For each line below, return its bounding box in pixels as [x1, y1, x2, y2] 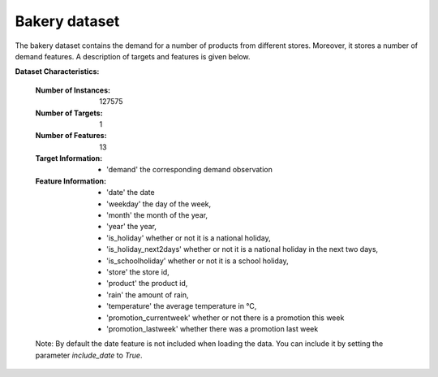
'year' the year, [106, 222, 157, 232]
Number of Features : [35, 131, 107, 141]
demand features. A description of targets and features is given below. [15, 51, 251, 61]
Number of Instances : [35, 85, 111, 95]
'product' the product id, [106, 279, 188, 288]
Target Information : [35, 154, 103, 163]
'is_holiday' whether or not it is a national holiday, [106, 232, 271, 243]
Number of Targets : [35, 108, 103, 118]
